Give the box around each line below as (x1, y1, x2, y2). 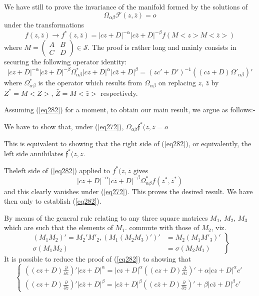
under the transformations (4, 19, 84, 30)
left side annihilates (4, 148, 63, 158)
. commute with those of (124, 222, 199, 233)
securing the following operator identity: (4, 56, 127, 67)
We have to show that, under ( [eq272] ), (4, 121, 124, 131)
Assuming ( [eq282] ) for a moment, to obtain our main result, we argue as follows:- (4, 104, 255, 115)
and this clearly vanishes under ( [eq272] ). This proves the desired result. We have (4, 186, 253, 196)
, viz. (211, 222, 226, 233)
